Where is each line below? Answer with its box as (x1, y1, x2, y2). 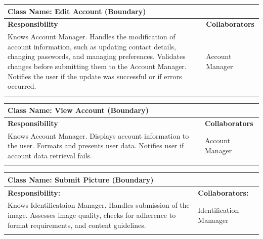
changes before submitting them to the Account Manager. (8, 61, 187, 71)
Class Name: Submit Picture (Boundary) (8, 174, 154, 185)
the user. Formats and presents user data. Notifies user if (8, 140, 184, 151)
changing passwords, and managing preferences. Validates (8, 51, 186, 62)
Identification (198, 205, 239, 215)
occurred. (8, 81, 36, 91)
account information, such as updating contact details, (8, 41, 176, 51)
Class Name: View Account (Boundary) (8, 105, 149, 115)
